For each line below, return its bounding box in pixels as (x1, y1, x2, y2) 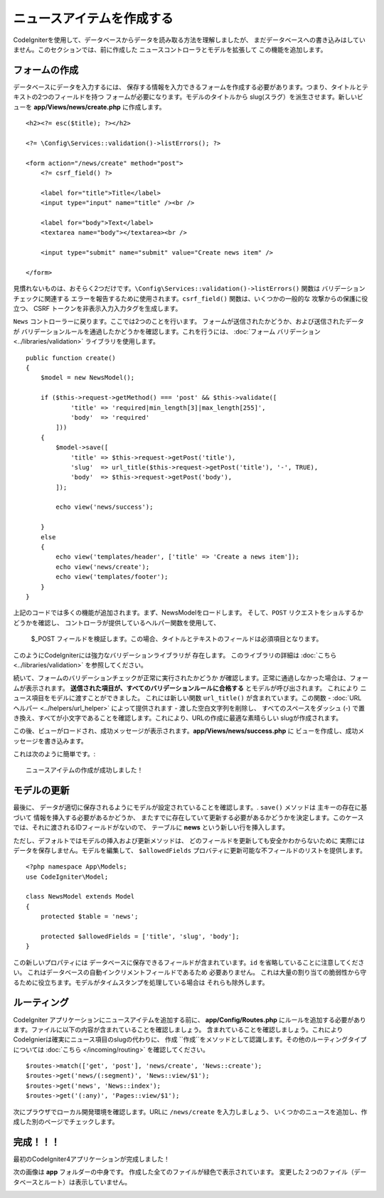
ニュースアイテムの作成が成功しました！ (26, 766, 144, 775)
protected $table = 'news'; (40, 913, 139, 921)
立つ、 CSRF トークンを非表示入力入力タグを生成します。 (13, 304, 182, 313)
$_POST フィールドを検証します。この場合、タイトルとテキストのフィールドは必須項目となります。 (31, 635, 323, 643)
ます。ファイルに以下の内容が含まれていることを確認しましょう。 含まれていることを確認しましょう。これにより (13, 1025, 343, 1034)
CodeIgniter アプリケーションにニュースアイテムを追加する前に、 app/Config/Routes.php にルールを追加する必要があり (13, 1015, 366, 1024)
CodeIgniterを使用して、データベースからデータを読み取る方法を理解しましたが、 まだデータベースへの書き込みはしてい (13, 36, 366, 44)
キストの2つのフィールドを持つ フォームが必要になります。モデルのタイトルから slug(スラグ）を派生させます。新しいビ (13, 92, 364, 101)
